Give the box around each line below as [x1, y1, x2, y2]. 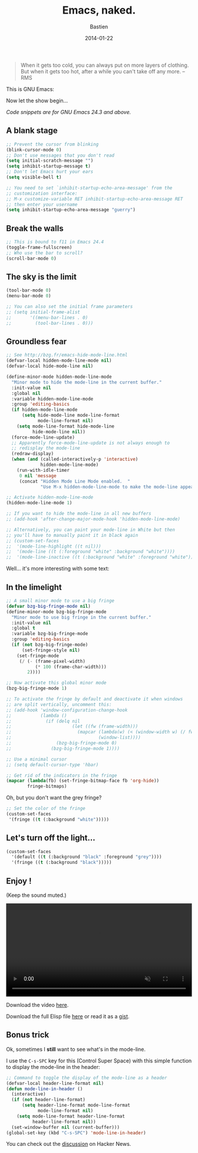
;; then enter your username [6, 202, 78, 208]
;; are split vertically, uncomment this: [6, 701, 112, 707]
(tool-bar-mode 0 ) [6, 287, 51, 293]
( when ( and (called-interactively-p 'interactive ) [11, 456, 138, 462]
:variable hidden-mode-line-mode [11, 396, 94, 402]
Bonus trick [6, 1030, 49, 1040]
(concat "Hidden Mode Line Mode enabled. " [19, 478, 131, 484]
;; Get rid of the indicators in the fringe [6, 772, 117, 778]
